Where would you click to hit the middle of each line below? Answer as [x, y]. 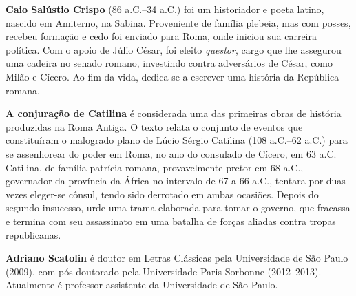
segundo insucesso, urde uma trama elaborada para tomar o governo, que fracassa [178, 208]
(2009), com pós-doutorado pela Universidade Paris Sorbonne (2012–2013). [164, 271]
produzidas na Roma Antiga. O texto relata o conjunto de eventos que [154, 126]
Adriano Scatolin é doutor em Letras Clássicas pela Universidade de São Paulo [177, 258]
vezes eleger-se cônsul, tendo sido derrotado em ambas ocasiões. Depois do [162, 194]
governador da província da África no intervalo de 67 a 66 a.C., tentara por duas [176, 181]
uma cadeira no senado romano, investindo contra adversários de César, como [169, 63]
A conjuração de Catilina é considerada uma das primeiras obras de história [174, 113]
